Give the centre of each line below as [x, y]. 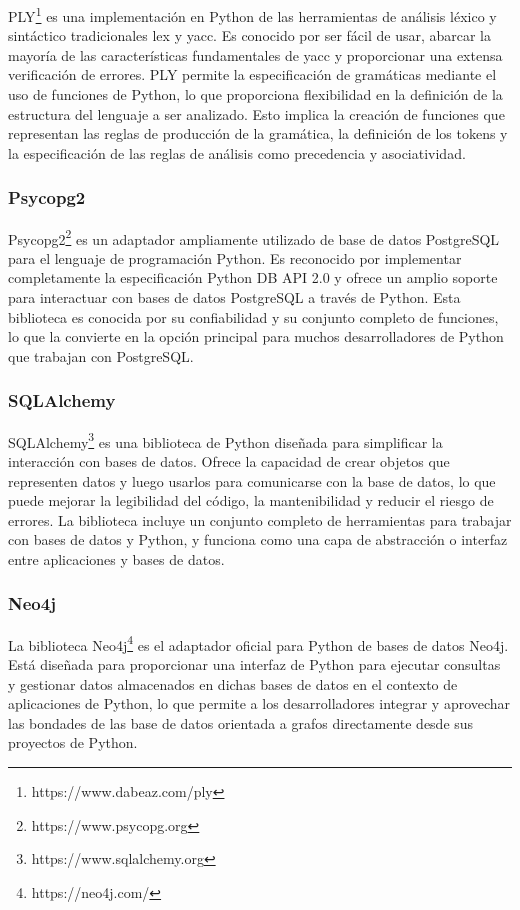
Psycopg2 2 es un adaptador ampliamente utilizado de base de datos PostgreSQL [254, 237]
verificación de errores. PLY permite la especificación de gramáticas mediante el [252, 74]
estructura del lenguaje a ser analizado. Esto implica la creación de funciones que [256, 113]
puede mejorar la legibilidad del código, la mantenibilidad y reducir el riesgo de [251, 500]
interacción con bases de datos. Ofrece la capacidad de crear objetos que [229, 460]
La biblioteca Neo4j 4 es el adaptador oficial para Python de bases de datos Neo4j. [258, 643]
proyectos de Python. [73, 742]
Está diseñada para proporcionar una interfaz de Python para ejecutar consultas [254, 663]
